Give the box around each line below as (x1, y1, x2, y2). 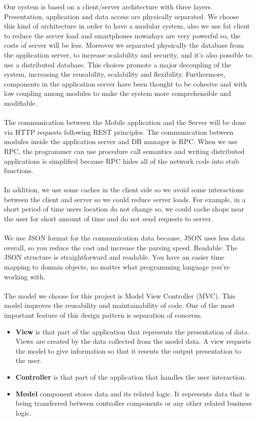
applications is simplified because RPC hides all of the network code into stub (4, 155, 239, 166)
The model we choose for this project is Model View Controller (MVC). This (4, 290, 236, 301)
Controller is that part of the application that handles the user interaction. (15, 371, 247, 382)
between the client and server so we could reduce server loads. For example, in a (4, 194, 246, 204)
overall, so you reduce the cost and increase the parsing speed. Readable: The (4, 242, 238, 252)
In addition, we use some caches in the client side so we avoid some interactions (4, 184, 244, 195)
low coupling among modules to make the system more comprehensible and (4, 88, 231, 98)
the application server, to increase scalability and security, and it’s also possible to (4, 49, 252, 60)
